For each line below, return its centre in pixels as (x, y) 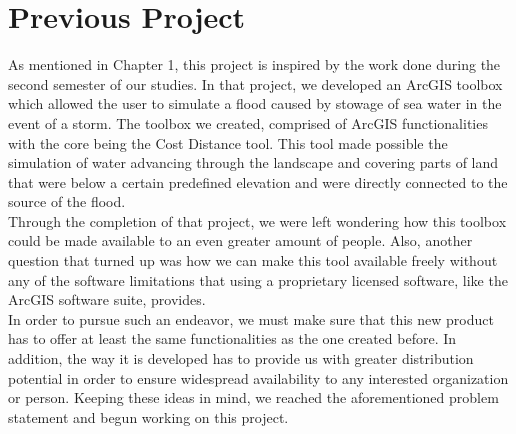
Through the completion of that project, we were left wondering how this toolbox (257, 220)
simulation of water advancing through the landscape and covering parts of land (253, 162)
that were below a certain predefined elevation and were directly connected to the (258, 181)
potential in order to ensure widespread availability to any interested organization (258, 377)
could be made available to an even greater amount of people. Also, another (240, 240)
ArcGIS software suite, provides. (107, 299)
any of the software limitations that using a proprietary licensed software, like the (258, 279)
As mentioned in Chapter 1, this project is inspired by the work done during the (254, 64)
